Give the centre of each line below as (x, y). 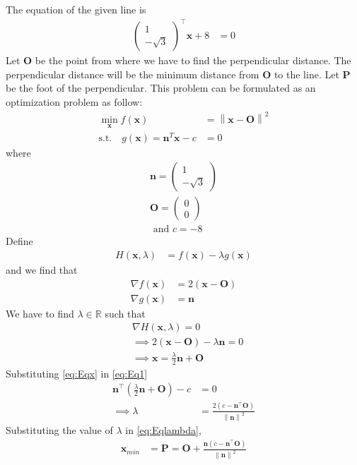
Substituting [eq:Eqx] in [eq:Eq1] (77, 373)
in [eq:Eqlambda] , (163, 430)
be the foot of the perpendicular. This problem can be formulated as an (161, 88)
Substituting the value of (59, 430)
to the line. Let (306, 74)
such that (125, 313)
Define (19, 241)
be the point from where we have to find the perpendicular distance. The (193, 60)
